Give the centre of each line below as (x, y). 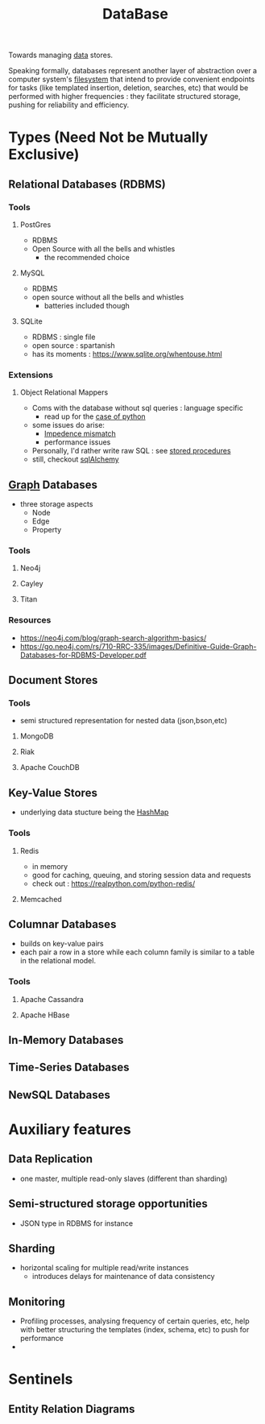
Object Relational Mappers (64, 392)
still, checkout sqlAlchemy (75, 459)
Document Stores (53, 680)
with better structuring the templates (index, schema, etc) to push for (135, 1330)
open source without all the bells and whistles (108, 297)
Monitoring (37, 1302)
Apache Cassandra (52, 999)
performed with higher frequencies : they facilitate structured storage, (124, 97)
